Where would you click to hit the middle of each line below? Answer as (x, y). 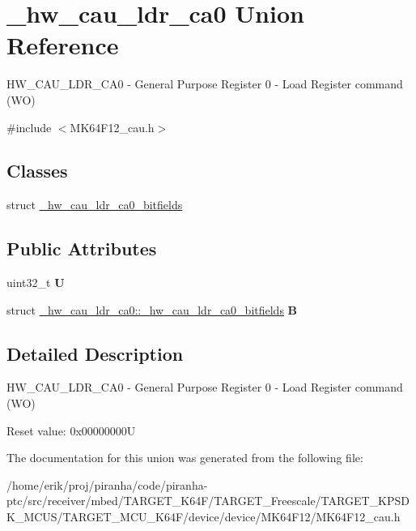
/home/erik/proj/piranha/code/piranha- (107, 484)
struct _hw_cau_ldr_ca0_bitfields (95, 205)
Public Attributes (82, 248)
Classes (37, 171)
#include (29, 127)
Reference (63, 45)
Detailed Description (95, 353)
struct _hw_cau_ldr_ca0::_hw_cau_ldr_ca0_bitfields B (152, 309)
